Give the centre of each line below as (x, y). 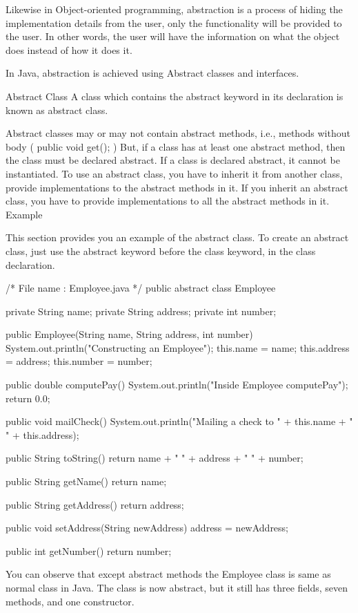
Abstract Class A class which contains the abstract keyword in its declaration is (175, 96)
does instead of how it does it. (69, 49)
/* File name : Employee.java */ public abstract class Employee (141, 288)
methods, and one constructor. (70, 601)
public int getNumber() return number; (89, 550)
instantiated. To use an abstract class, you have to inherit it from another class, (174, 173)
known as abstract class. (57, 110)
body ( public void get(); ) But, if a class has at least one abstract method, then (176, 146)
